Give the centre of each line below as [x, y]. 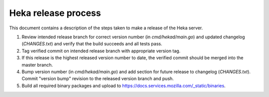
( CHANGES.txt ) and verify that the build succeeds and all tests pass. [92, 44]
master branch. [37, 65]
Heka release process [55, 13]
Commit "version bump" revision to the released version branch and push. [98, 79]
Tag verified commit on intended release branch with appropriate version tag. [101, 51]
